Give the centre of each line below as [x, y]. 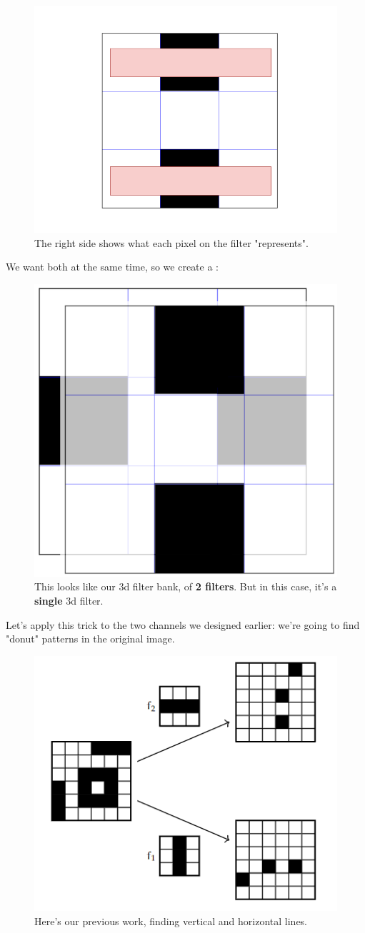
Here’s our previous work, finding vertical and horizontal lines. [171, 921]
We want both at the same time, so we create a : [112, 267]
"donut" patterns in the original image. [90, 639]
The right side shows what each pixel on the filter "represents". [171, 242]
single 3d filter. [69, 601]
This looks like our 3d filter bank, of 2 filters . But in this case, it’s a [186, 586]
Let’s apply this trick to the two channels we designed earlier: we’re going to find [183, 624]
